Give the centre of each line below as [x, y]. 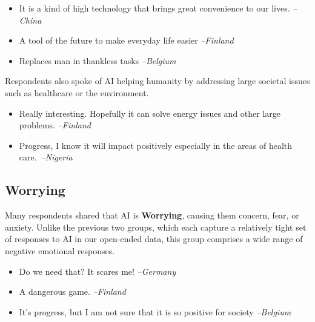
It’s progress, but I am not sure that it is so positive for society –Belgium [155, 311]
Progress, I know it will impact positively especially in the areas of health [156, 145]
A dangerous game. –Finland [72, 291]
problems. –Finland [55, 125]
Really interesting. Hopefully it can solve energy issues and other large [150, 113]
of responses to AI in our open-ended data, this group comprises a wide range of [154, 239]
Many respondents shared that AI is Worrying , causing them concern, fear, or [152, 215]
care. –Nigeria [46, 157]
